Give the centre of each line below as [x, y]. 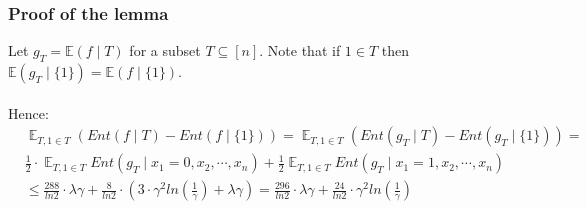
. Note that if [300, 50]
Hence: [28, 112]
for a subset [165, 50]
